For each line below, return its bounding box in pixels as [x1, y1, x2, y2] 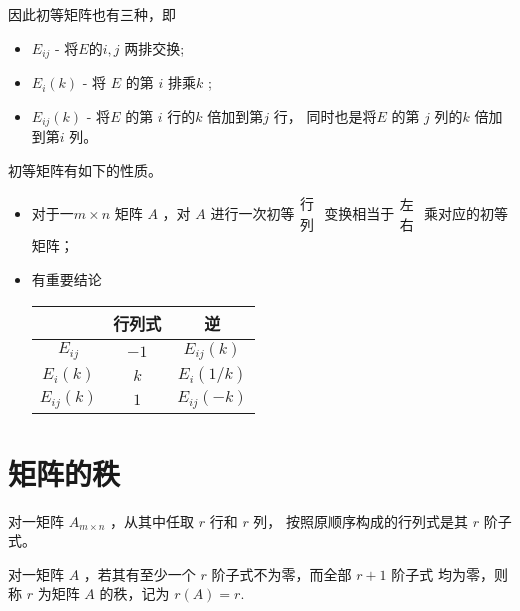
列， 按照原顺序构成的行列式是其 [253, 510, 469, 531]
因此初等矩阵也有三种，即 [8, 4, 176, 24]
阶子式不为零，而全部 [211, 563, 352, 584]
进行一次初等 [210, 202, 295, 223]
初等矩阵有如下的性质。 [8, 159, 162, 180]
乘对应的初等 [424, 202, 509, 223]
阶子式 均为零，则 [391, 563, 508, 584]
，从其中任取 [110, 510, 195, 531]
